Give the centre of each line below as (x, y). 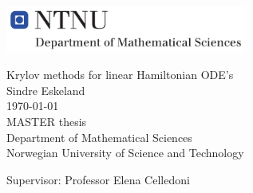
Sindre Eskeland (46, 90)
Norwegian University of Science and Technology (125, 153)
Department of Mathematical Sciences (99, 137)
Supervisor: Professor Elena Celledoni (98, 179)
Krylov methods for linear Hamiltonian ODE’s (120, 75)
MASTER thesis (47, 121)
